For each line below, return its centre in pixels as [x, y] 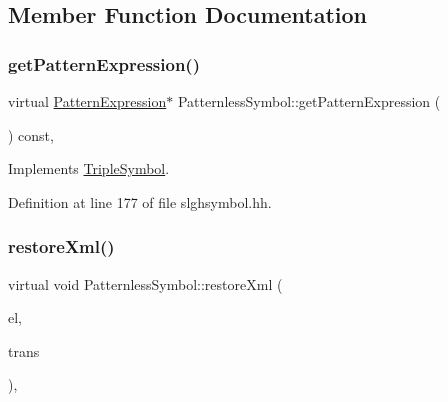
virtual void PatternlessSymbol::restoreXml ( [145, 283]
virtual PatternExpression [87, 101]
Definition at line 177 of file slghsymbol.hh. [140, 201]
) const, [31, 134]
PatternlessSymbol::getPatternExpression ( [309, 101]
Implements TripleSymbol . [89, 168]
